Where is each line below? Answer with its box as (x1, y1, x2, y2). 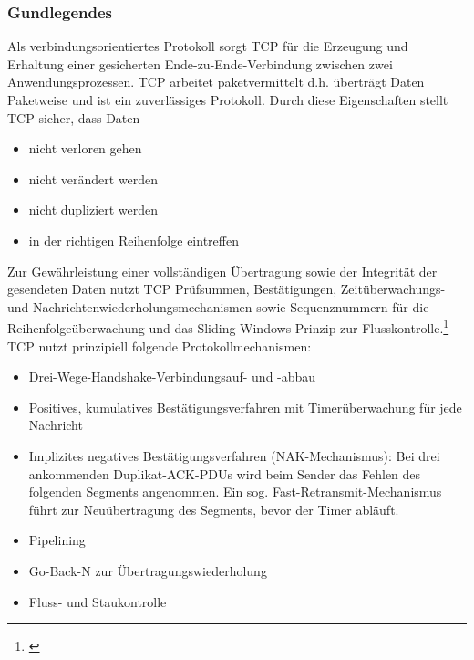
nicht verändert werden (28, 169, 159, 188)
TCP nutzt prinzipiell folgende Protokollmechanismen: (7, 336, 312, 355)
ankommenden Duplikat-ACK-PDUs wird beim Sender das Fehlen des (28, 464, 421, 483)
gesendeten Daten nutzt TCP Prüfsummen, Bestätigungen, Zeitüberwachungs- (7, 279, 446, 299)
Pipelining (28, 530, 86, 550)
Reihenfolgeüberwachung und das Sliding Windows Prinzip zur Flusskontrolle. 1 (7, 316, 449, 337)
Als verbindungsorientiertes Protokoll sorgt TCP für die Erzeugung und (7, 37, 408, 56)
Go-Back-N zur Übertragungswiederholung (28, 560, 267, 580)
